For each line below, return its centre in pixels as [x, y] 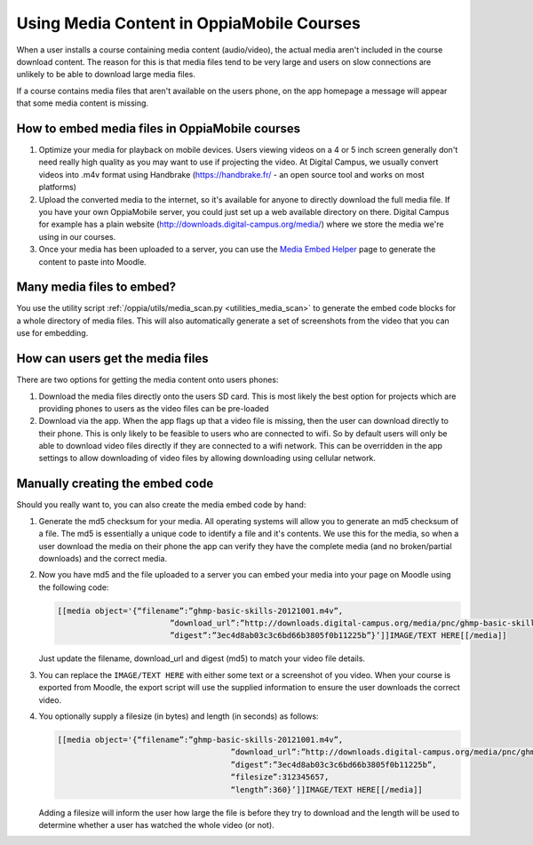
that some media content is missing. [83, 103]
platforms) [58, 187]
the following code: [74, 587]
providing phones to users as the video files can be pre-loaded [154, 408]
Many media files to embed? [96, 287]
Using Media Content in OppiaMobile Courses [189, 23]
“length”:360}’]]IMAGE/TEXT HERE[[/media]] [327, 789]
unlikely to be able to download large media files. [106, 75]
